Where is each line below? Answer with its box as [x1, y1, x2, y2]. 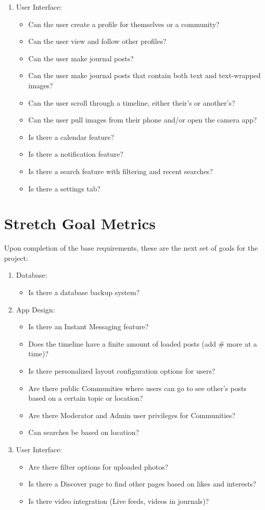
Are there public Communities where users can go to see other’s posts [28, 382, 247, 393]
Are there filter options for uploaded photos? [28, 461, 168, 472]
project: [4, 252, 28, 263]
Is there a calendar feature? [28, 131, 114, 142]
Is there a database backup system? [28, 287, 140, 298]
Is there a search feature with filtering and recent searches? [28, 165, 213, 176]
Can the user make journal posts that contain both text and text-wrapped [28, 70, 261, 81]
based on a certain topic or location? [28, 393, 143, 403]
